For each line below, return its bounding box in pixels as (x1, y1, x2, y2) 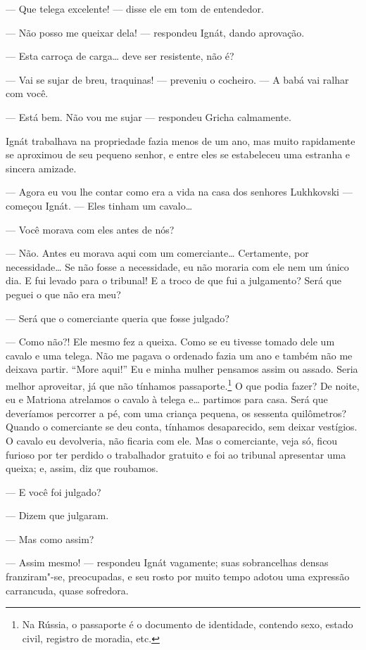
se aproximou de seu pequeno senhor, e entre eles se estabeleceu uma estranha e (6, 147, 351, 162)
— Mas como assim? (6, 531, 94, 546)
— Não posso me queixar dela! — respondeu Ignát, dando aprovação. (6, 25, 305, 39)
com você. (6, 86, 49, 101)
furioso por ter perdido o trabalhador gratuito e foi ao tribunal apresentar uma (6, 447, 346, 461)
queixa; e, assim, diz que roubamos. (6, 461, 158, 476)
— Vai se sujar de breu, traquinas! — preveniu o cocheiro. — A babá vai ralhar (6, 72, 349, 87)
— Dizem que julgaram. (6, 508, 109, 523)
